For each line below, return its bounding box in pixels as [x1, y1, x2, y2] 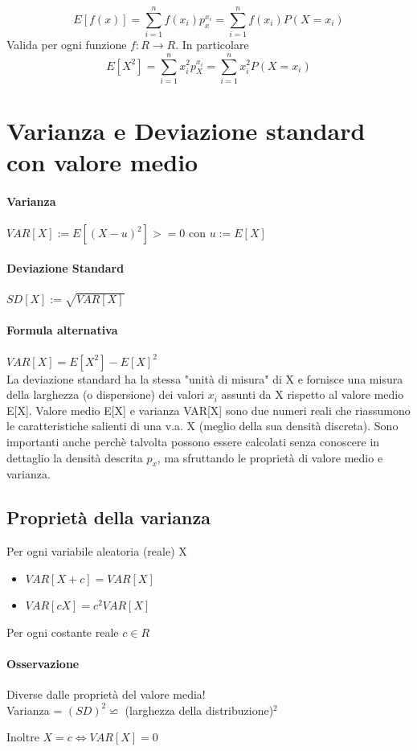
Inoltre [6, 728, 39, 745]
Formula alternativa [6, 322, 118, 339]
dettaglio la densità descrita [6, 449, 143, 466]
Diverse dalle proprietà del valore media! [6, 686, 206, 703]
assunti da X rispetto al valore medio [221, 386, 404, 403]
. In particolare [175, 36, 249, 53]
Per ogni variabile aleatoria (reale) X [6, 543, 187, 560]
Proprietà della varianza [6, 505, 211, 530]
